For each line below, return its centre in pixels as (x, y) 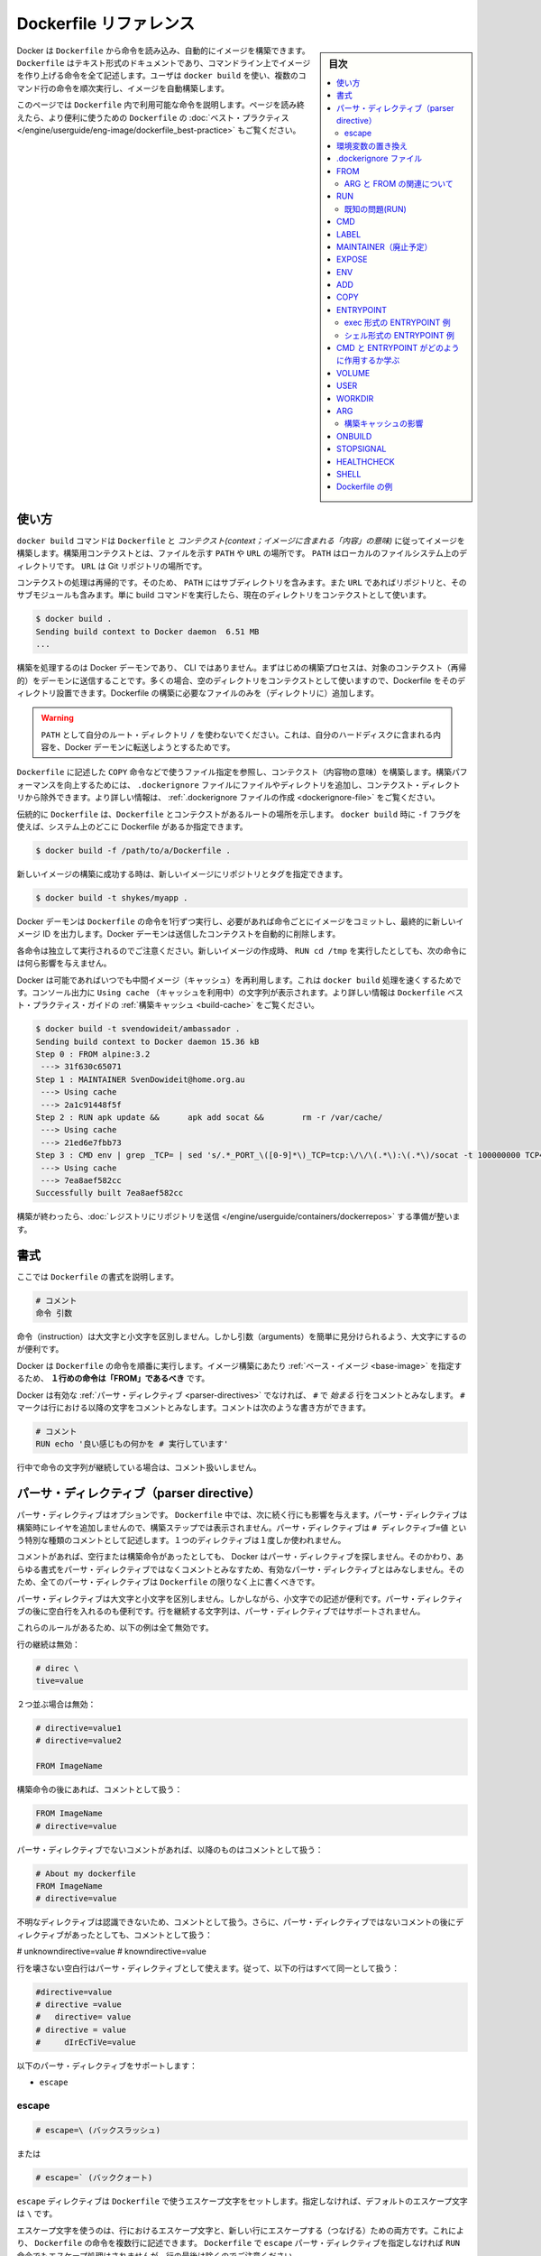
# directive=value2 (78, 1741)
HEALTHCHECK (366, 461)
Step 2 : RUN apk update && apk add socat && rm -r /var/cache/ (209, 1118)
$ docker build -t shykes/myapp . (112, 897)
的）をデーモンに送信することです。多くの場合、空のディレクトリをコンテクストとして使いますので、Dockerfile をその (237, 680)
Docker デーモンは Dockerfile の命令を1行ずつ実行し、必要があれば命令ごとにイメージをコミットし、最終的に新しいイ (240, 921)
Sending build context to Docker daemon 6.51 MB (147, 631)
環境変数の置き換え (372, 145)
